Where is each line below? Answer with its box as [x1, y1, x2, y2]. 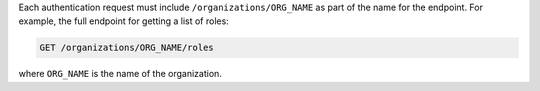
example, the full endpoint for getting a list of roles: [18, 15, 229, 27]
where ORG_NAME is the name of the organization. [18, 68, 222, 80]
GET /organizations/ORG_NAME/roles [39, 42, 214, 54]
